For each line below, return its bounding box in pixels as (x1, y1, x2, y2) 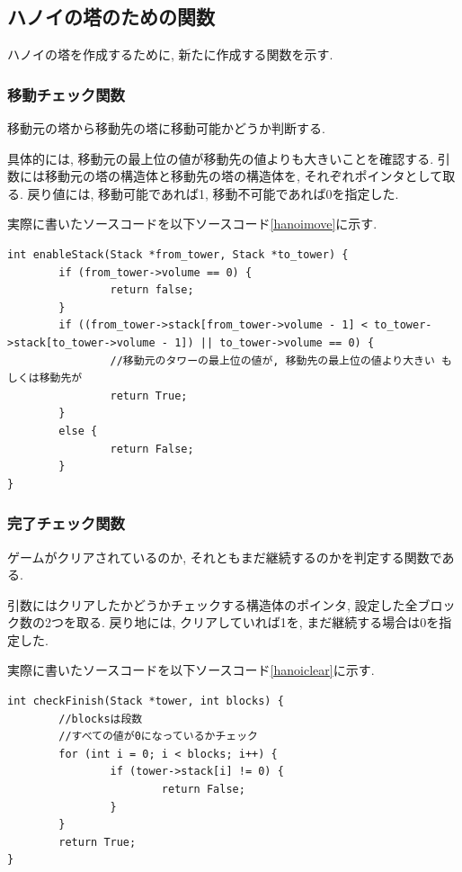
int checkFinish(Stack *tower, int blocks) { (7, 695, 284, 708)
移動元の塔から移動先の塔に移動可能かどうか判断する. (7, 119, 325, 138)
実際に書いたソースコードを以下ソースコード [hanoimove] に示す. (7, 214, 378, 233)
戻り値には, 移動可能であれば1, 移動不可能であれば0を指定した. (27, 184, 399, 202)
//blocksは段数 (58, 712, 143, 725)
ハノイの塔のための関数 (7, 3, 215, 31)
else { (58, 424, 98, 437)
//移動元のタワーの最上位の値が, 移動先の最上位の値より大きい (110, 354, 435, 367)
